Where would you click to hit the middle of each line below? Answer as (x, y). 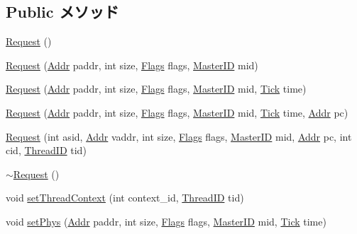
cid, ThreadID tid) (46, 150)
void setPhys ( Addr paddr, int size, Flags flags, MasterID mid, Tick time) (166, 221)
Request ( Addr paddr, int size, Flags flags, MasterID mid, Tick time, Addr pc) (177, 112)
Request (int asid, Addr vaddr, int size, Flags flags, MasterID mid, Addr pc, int (179, 136)
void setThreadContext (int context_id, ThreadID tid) (125, 198)
